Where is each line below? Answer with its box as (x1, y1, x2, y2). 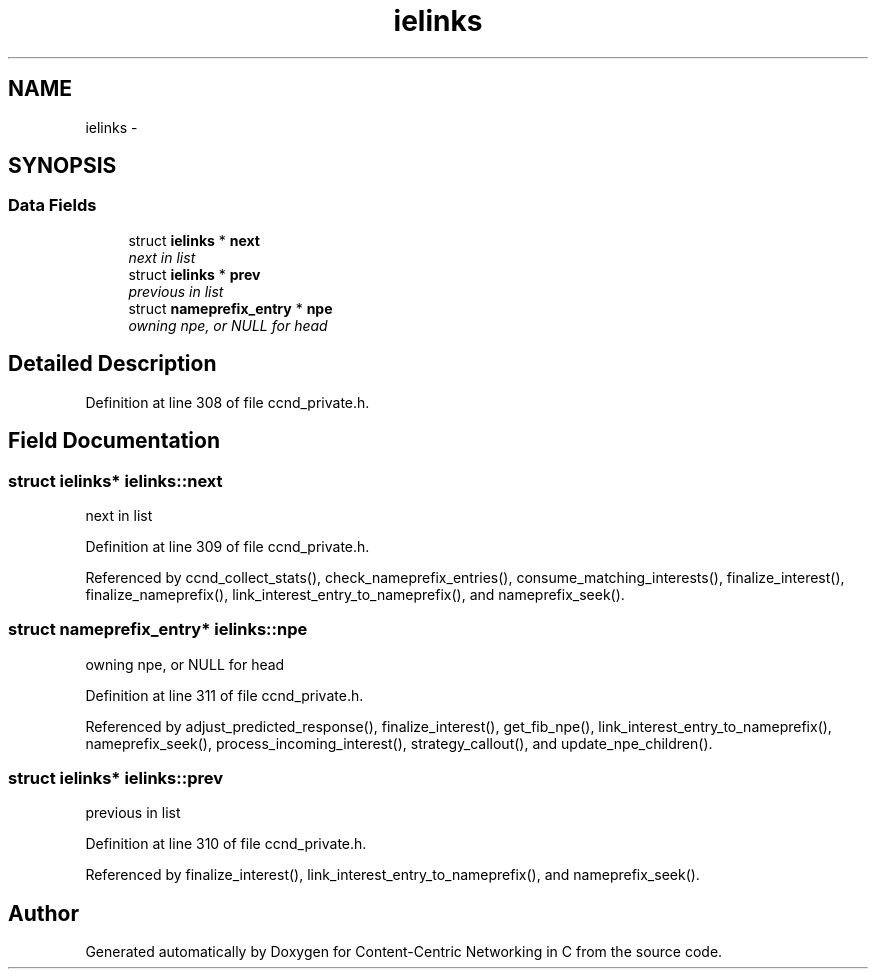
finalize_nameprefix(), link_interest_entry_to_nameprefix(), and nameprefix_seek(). (85, 585, 625, 603)
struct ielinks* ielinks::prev (8, 768, 224, 788)
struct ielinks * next (128, 231, 260, 249)
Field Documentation (8, 428, 220, 454)
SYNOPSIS (8, 153, 117, 179)
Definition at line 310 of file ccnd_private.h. (85, 835, 367, 853)
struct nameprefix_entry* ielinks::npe (8, 619, 308, 640)
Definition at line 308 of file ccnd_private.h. (85, 393, 370, 411)
